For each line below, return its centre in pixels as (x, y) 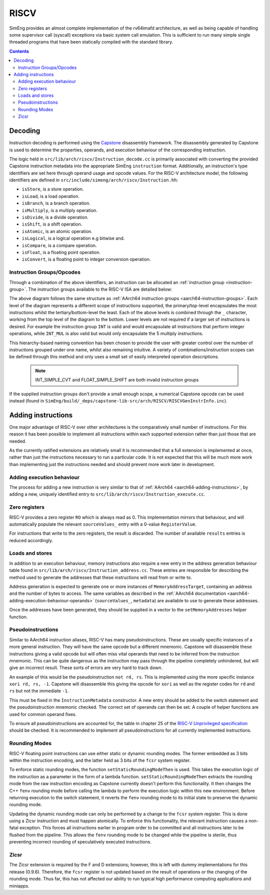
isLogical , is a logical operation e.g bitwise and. (73, 239)
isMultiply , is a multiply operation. (59, 210)
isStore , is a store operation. (53, 189)
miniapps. (19, 886)
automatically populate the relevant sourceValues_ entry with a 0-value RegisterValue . (103, 524)
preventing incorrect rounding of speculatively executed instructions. (80, 842)
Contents (19, 51)
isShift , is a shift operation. (52, 224)
